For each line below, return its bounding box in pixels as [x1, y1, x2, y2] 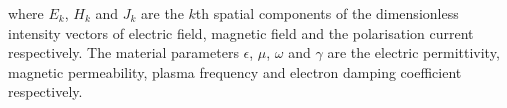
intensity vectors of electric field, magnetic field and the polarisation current [8, 22, 474, 43]
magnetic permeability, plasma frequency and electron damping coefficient [8, 61, 462, 82]
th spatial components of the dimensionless [195, 3, 459, 23]
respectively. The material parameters [8, 42, 239, 63]
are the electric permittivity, [327, 42, 500, 63]
